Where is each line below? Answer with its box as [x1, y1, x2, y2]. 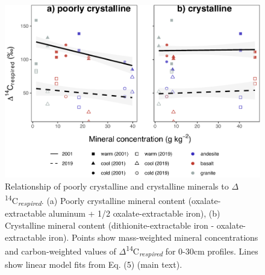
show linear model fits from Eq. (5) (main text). [5, 258, 182, 270]
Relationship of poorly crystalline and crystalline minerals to [5, 179, 229, 192]
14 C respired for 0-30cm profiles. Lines [126, 243, 258, 259]
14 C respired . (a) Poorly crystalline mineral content [5, 192, 186, 208]
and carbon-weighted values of [5, 244, 116, 257]
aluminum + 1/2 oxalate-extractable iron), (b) [48, 207, 220, 220]
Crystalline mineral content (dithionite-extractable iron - [5, 218, 214, 231]
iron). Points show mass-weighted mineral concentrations [48, 230, 258, 243]
